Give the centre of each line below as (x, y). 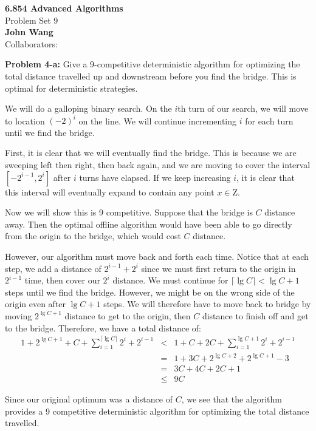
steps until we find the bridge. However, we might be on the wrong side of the (150, 292)
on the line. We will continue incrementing (158, 120)
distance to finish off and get (255, 315)
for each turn (269, 120)
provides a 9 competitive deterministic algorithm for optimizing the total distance (157, 411)
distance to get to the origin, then (128, 315)
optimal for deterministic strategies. (71, 88)
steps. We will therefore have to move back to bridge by (207, 304)
